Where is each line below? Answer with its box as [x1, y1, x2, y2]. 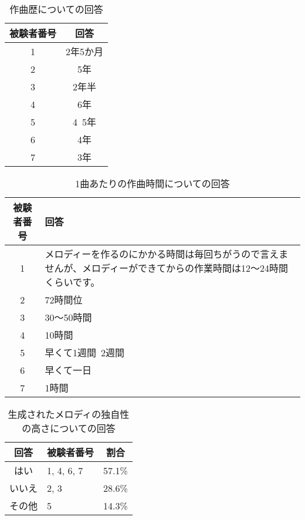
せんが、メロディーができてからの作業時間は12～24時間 [45, 261, 288, 275]
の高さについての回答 [22, 421, 116, 435]
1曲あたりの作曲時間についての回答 [75, 177, 230, 190]
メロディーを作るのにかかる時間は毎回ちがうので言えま [45, 247, 289, 261]
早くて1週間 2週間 [45, 346, 124, 359]
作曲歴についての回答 [9, 2, 103, 16]
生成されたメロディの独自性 [8, 407, 130, 421]
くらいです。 [45, 275, 100, 289]
